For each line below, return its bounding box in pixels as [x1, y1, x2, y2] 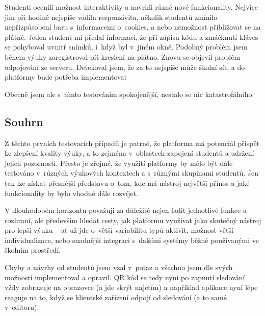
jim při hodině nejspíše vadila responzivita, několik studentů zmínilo [5, 11, 218, 22]
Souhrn [5, 113, 43, 129]
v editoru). [5, 302, 39, 312]
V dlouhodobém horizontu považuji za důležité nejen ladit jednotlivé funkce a [5, 205, 247, 215]
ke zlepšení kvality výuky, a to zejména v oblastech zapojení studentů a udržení [5, 148, 254, 158]
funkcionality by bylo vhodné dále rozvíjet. [5, 187, 138, 198]
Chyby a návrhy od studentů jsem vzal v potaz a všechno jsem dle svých [5, 262, 233, 273]
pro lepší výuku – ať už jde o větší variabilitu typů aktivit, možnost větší [5, 225, 233, 235]
